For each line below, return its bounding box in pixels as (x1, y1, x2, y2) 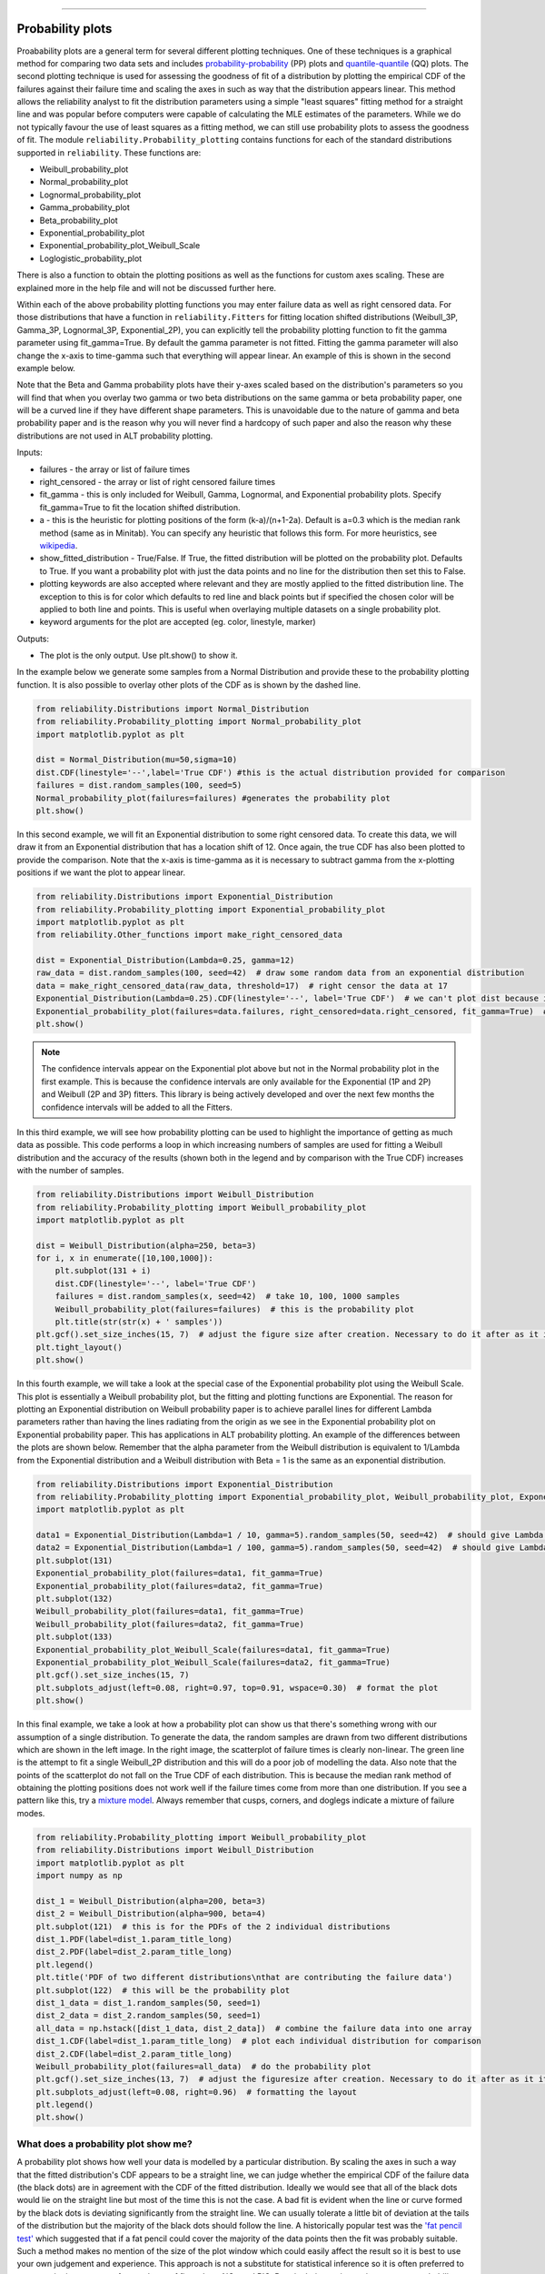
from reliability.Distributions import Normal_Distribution (35, 703, 310, 714)
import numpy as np (35, 1870, 123, 1881)
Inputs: (16, 447, 43, 458)
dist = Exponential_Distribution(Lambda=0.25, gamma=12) (35, 955, 295, 966)
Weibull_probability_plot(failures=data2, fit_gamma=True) (35, 1619, 304, 1629)
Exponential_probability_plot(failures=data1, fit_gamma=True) (35, 1568, 324, 1578)
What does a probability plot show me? (16, 2138, 193, 2150)
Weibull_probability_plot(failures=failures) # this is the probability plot (54, 1303, 415, 1314)
